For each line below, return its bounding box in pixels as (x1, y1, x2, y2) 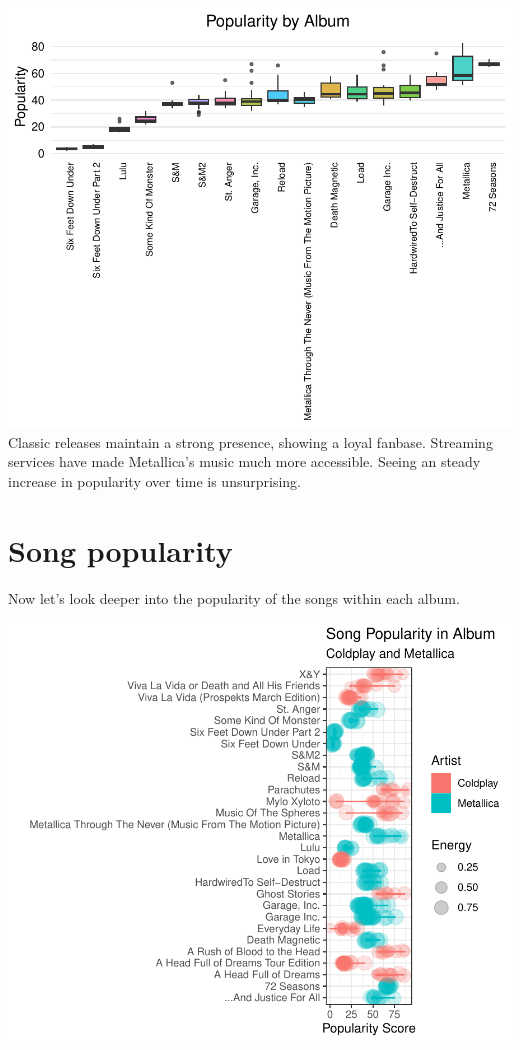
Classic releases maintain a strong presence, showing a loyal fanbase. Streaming (8, 431, 493, 452)
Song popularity (8, 529, 233, 570)
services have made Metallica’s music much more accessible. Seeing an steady (8, 451, 481, 472)
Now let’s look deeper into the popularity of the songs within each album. (8, 587, 460, 608)
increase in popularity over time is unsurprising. (8, 470, 301, 491)
